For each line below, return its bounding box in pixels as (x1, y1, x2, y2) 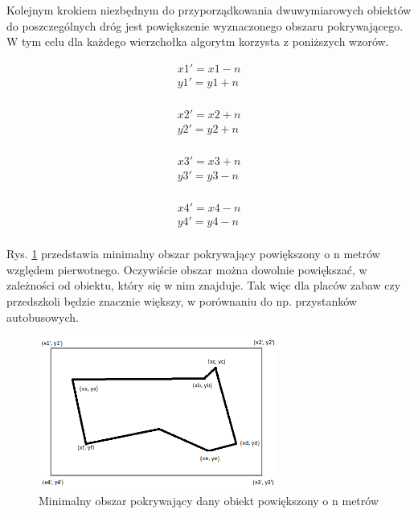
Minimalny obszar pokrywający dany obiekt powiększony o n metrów (39, 491, 379, 508)
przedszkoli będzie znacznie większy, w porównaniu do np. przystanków (6, 292, 357, 309)
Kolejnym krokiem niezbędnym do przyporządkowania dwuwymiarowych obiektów (6, 2, 412, 18)
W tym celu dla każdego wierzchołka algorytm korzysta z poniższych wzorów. (6, 33, 389, 50)
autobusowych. (6, 308, 79, 325)
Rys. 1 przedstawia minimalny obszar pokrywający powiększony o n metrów (6, 245, 380, 262)
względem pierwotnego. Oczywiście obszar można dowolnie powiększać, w (6, 261, 367, 278)
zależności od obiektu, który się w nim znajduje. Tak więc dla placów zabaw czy (6, 277, 401, 294)
